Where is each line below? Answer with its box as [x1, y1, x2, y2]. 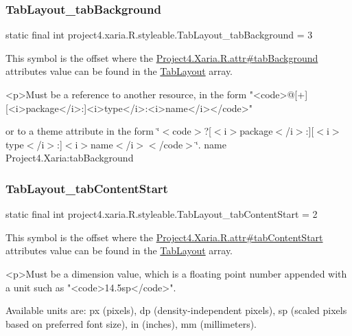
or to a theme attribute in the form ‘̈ [5, 124, 160, 138]
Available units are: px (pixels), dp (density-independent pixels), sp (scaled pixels [5, 303, 347, 317]
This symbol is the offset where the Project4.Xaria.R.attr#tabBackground [5, 50, 318, 65]
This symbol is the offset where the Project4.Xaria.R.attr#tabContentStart [5, 229, 323, 244]
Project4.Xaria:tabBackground [5, 150, 134, 165]
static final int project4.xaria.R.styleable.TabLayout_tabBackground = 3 [5, 27, 313, 42]
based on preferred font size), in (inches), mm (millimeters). [5, 316, 257, 331]
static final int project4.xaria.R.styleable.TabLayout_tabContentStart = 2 [5, 207, 318, 221]
